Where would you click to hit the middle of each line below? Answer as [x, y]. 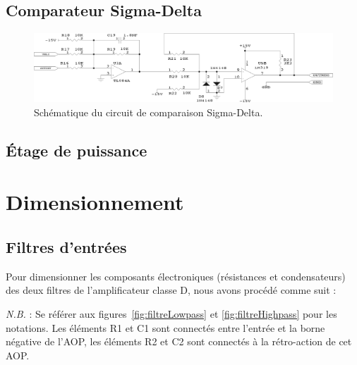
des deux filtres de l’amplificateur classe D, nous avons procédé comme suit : [171, 290]
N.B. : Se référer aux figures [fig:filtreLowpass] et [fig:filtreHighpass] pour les [171, 314]
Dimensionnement [95, 202]
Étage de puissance [77, 150]
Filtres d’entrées [66, 247]
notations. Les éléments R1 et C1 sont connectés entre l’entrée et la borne [165, 327]
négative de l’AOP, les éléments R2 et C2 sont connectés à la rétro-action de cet [179, 341]
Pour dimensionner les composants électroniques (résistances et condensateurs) [176, 276]
